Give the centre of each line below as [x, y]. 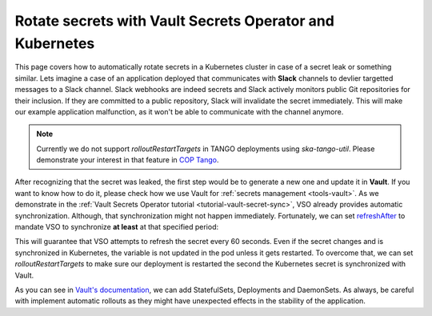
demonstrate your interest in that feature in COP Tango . [128, 160]
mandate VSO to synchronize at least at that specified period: [117, 227]
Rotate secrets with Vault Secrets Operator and [175, 21]
